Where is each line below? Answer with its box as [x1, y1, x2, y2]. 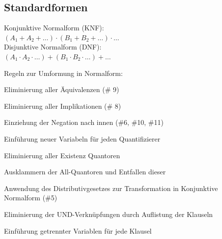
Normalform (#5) [4, 192, 57, 203]
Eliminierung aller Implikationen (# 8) [4, 100, 121, 111]
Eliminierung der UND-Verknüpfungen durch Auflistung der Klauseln [4, 209, 213, 219]
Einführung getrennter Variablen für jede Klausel [4, 225, 152, 236]
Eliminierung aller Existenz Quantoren [4, 150, 120, 160]
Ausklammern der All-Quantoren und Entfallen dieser [4, 167, 166, 177]
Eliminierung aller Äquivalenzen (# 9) [4, 84, 119, 95]
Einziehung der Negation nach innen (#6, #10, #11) [4, 117, 164, 127]
